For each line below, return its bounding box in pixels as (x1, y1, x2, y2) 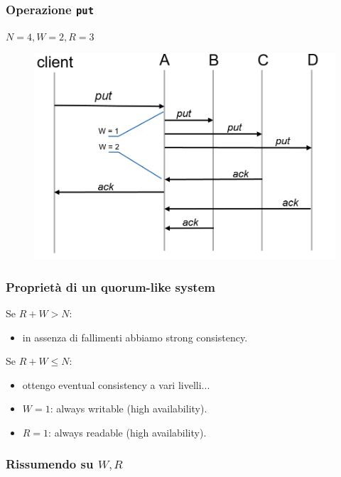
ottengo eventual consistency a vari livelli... (22, 377, 210, 392)
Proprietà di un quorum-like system (6, 278, 215, 295)
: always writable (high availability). (50, 401, 207, 416)
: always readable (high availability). (48, 424, 207, 439)
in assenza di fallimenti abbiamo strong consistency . (22, 329, 248, 344)
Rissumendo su (6, 455, 94, 473)
